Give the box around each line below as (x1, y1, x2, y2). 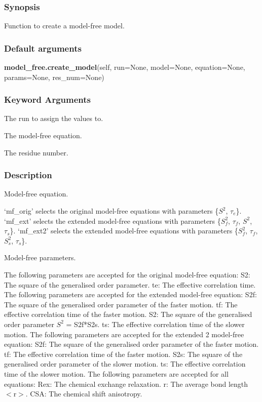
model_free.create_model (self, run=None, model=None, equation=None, (4, 62, 245, 72)
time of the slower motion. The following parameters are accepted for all (4, 368, 229, 379)
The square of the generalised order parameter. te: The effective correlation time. (4, 279, 256, 290)
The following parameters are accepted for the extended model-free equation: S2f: (4, 289, 257, 300)
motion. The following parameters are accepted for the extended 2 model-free (4, 329, 244, 339)
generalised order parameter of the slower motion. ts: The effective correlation (4, 358, 246, 369)
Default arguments (4, 42, 82, 54)
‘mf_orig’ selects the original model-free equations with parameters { (4, 206, 219, 216)
